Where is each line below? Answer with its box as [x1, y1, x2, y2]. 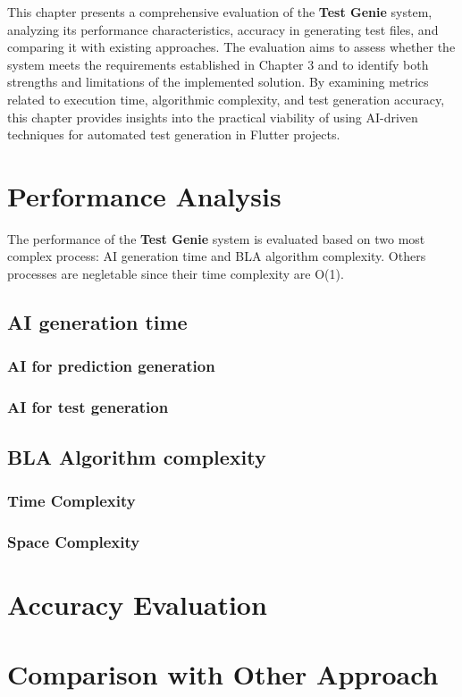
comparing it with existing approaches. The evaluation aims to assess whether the [7, 38, 456, 56]
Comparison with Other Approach [7, 656, 439, 693]
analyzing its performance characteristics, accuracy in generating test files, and [7, 20, 439, 38]
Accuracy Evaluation [7, 585, 267, 622]
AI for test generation [7, 396, 169, 418]
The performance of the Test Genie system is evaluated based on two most [7, 229, 425, 248]
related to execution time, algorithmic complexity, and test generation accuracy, [7, 89, 445, 108]
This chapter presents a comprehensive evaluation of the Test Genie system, [7, 3, 433, 21]
